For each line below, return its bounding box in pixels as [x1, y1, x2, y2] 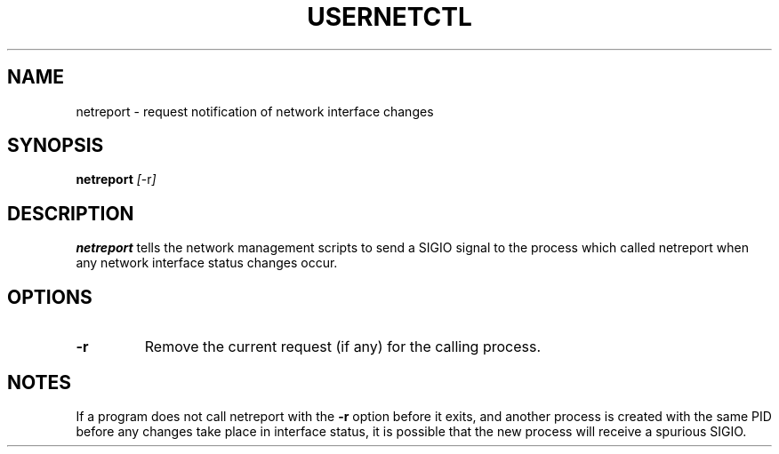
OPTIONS [7, 285, 92, 308]
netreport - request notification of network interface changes [76, 103, 434, 119]
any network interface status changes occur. [76, 255, 338, 271]
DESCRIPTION [7, 202, 134, 225]
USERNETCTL [307, 2, 472, 32]
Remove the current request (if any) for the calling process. [144, 338, 542, 356]
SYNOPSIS [7, 134, 104, 157]
